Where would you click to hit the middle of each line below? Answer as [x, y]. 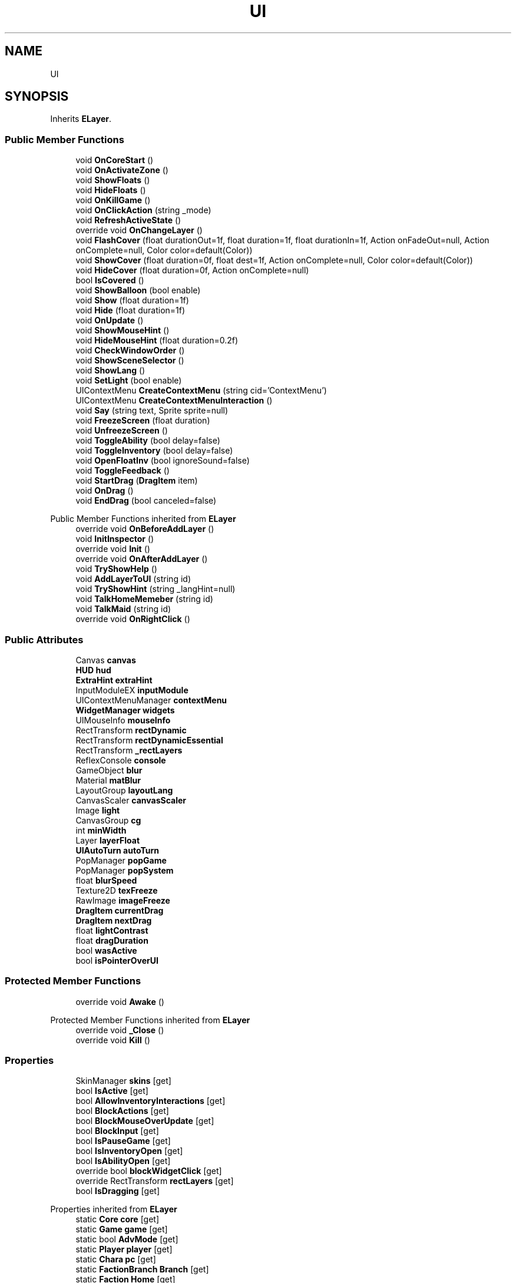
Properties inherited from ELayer [114, 1209]
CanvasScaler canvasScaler [131, 800]
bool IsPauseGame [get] [123, 1141]
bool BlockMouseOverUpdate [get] [145, 1121]
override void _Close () [120, 1030]
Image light [98, 810]
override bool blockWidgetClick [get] [149, 1171]
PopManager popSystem [125, 870]
